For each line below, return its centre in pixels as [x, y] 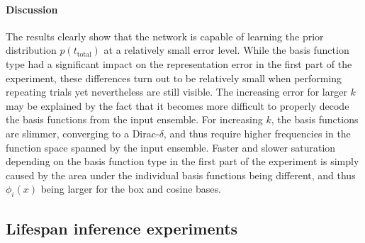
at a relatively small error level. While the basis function [226, 50]
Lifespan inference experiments [122, 228]
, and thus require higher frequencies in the [257, 133]
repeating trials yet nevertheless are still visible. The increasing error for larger [176, 92]
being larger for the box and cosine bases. [131, 189]
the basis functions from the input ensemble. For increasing [134, 119]
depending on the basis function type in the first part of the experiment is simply [182, 161]
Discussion [32, 9]
